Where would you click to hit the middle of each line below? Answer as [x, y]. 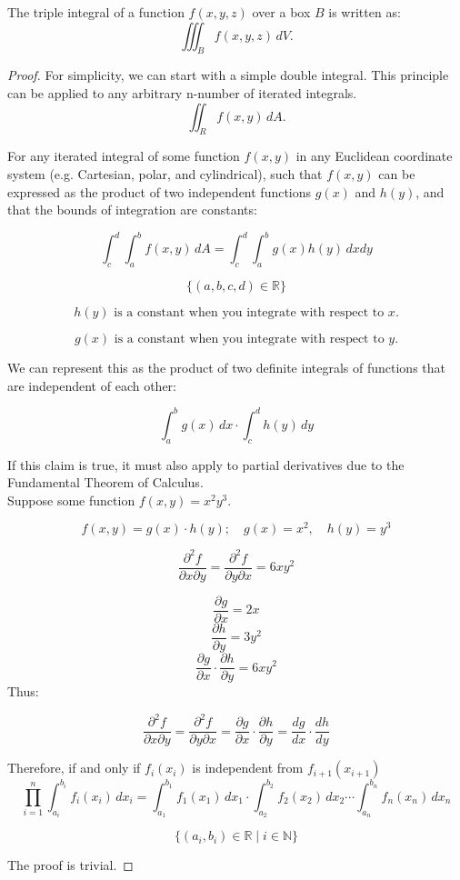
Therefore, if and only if [74, 768]
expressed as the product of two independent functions [160, 191]
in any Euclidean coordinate [374, 156]
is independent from [248, 768]
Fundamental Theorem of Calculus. [105, 482]
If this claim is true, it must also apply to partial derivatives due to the [206, 464]
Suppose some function [71, 500]
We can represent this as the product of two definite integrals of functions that [226, 368]
